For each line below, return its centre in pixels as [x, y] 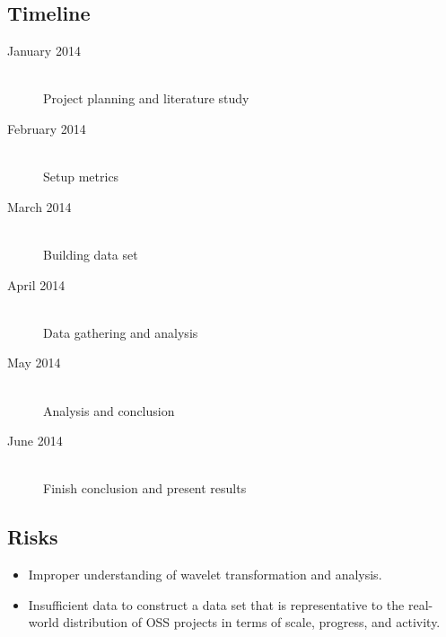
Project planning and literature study [146, 98]
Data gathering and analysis [121, 332]
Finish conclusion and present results [145, 488]
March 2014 [39, 206]
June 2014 [35, 441]
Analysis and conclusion [109, 410]
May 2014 [34, 363]
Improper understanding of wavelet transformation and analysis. [205, 575]
